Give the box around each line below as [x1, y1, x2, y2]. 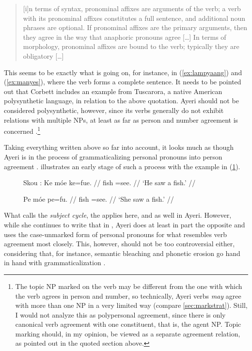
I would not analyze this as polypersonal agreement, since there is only [15, 309, 226, 319]
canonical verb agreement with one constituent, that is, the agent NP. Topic [15, 319, 241, 329]
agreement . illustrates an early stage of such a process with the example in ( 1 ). [4, 161, 240, 171]
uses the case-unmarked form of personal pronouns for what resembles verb [4, 229, 227, 239]
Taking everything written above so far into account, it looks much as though [4, 142, 234, 152]
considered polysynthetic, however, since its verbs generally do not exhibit [4, 105, 224, 115]
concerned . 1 [4, 125, 41, 136]
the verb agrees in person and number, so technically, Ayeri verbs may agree [15, 290, 241, 301]
